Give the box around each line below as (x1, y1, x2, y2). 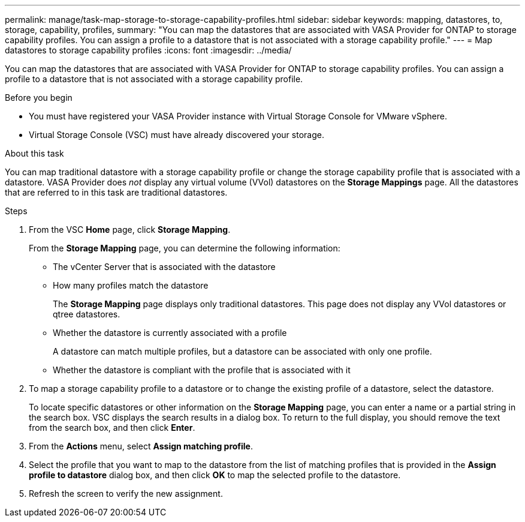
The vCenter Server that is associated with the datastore (53, 262, 276, 272)
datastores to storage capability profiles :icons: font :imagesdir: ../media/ (5, 45, 292, 55)
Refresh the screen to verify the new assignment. (29, 488, 223, 499)
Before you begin (5, 92, 73, 103)
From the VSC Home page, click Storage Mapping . (29, 224, 231, 235)
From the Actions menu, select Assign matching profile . (29, 441, 254, 451)
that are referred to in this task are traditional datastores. (5, 187, 228, 197)
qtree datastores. (53, 309, 120, 319)
